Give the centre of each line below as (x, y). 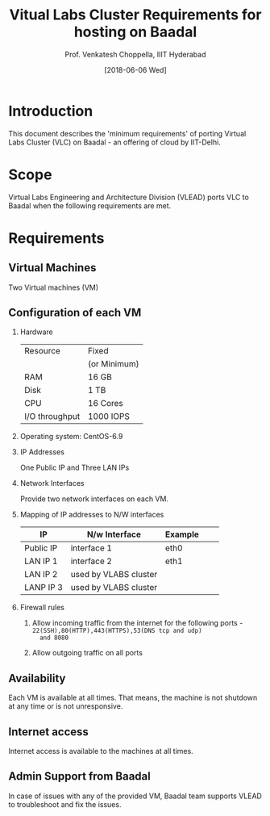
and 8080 (54, 638)
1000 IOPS (109, 416)
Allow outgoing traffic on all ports (87, 653)
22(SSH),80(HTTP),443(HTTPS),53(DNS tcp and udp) (117, 631)
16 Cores (105, 404)
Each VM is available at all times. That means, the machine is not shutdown (133, 698)
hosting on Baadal (135, 32)
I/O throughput (52, 416)
